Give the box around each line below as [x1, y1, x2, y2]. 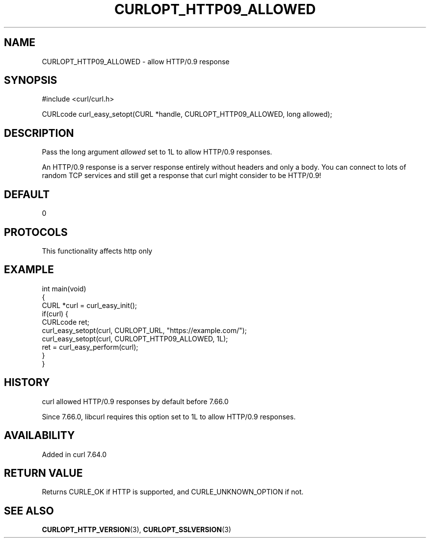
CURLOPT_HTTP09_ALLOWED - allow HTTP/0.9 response [42, 57, 230, 66]
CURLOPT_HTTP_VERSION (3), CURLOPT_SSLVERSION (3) [42, 525, 231, 534]
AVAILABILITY [4, 429, 75, 442]
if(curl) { [42, 309, 69, 318]
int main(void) [42, 284, 86, 293]
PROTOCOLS [4, 226, 68, 238]
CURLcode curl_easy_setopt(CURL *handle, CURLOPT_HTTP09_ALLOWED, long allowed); [42, 110, 332, 119]
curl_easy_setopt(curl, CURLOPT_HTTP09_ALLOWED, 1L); [42, 334, 228, 343]
